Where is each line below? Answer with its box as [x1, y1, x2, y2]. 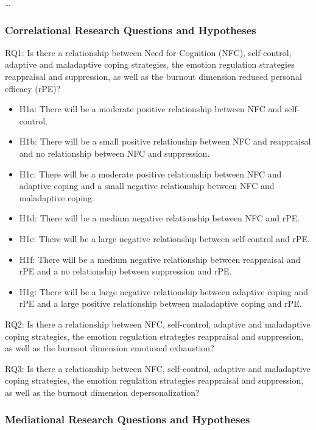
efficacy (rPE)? [5, 82, 61, 95]
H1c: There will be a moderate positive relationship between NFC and [19, 167, 282, 180]
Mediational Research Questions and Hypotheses [5, 412, 250, 427]
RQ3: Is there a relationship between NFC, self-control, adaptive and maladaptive [5, 362, 311, 374]
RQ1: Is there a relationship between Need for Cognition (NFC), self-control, [5, 46, 292, 59]
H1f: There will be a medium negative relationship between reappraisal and [19, 253, 301, 265]
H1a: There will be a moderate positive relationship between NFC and [19, 102, 283, 115]
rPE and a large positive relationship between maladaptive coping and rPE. [19, 297, 302, 310]
